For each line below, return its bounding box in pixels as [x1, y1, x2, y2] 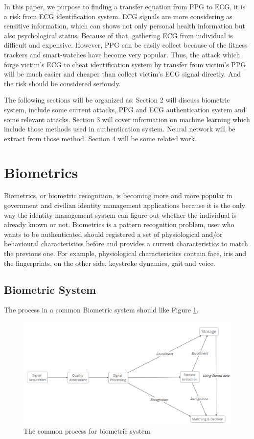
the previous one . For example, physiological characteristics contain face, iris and [4, 248, 247, 258]
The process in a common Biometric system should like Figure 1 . [4, 305, 199, 315]
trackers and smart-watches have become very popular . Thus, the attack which [4, 49, 240, 59]
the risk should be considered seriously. [4, 78, 121, 88]
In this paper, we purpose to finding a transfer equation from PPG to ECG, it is [4, 1, 246, 11]
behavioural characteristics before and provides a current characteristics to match [4, 238, 248, 249]
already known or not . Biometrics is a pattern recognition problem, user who [4, 219, 234, 230]
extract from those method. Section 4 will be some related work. [4, 133, 197, 143]
